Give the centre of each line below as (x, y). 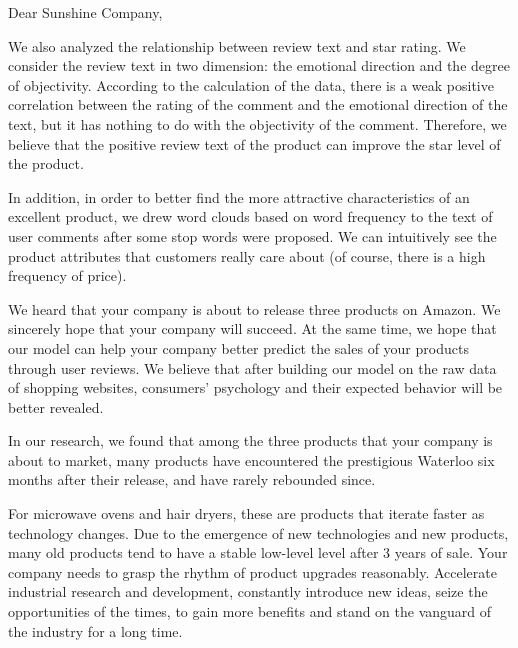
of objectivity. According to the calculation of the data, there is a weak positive (251, 84)
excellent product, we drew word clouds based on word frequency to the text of (250, 216)
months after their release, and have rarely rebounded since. (192, 479)
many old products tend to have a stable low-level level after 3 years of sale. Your (258, 552)
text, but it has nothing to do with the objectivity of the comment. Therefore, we (257, 123)
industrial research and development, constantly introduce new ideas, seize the (248, 591)
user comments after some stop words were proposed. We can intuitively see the (252, 235)
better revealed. (56, 406)
